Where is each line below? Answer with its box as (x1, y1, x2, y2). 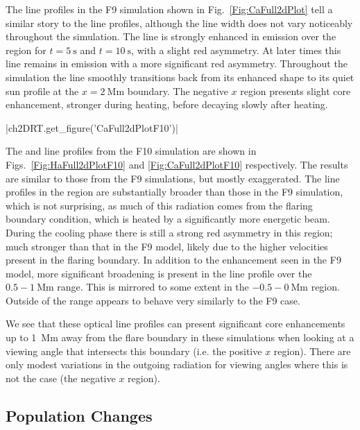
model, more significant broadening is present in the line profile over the (6, 266, 312, 280)
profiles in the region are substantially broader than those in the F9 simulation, (6, 184, 343, 199)
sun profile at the (6, 83, 79, 98)
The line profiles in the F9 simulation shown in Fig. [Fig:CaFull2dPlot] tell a (6, 2, 333, 16)
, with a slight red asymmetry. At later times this (131, 42, 341, 57)
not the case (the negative (6, 370, 116, 385)
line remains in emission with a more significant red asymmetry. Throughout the (6, 56, 348, 71)
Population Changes (6, 404, 153, 426)
